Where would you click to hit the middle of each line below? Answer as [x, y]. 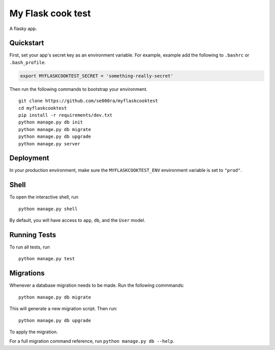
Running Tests [33, 235]
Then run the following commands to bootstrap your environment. [78, 89]
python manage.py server [49, 144]
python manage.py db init [51, 122]
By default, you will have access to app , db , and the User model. [77, 220]
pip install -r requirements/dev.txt [66, 115]
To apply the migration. [34, 332]
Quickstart [27, 43]
